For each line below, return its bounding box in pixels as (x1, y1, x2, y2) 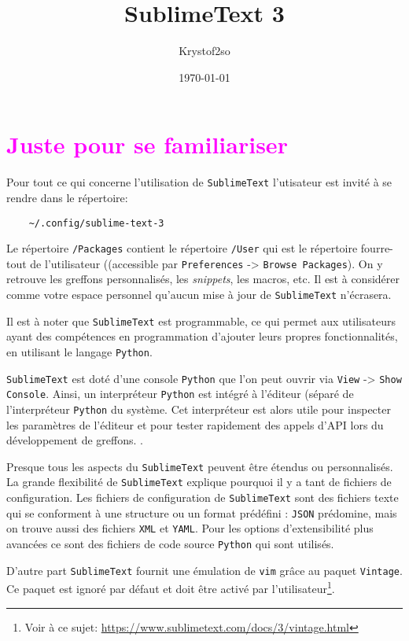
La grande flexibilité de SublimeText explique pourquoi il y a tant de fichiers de (6, 473, 392, 490)
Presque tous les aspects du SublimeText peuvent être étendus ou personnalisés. (6, 458, 393, 474)
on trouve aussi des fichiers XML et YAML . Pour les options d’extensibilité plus (6, 520, 374, 536)
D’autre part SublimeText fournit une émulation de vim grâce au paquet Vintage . (6, 562, 403, 578)
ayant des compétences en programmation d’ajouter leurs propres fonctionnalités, (6, 328, 398, 344)
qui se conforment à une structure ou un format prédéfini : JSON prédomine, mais (6, 504, 397, 521)
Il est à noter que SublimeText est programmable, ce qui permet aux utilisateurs (6, 312, 396, 329)
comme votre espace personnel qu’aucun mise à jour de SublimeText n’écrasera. (6, 286, 392, 303)
